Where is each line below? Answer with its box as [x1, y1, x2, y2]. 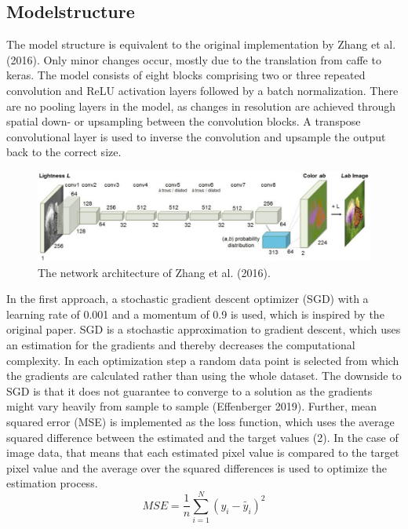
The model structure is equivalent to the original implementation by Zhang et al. [6, 36, 396, 53]
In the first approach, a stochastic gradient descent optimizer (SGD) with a [6, 290, 369, 307]
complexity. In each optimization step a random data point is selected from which [6, 352, 399, 368]
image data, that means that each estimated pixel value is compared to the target [6, 444, 399, 461]
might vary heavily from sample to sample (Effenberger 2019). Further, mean [6, 398, 377, 414]
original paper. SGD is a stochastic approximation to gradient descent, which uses [6, 321, 401, 337]
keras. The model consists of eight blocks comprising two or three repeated [6, 67, 366, 83]
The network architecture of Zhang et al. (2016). [38, 264, 271, 280]
